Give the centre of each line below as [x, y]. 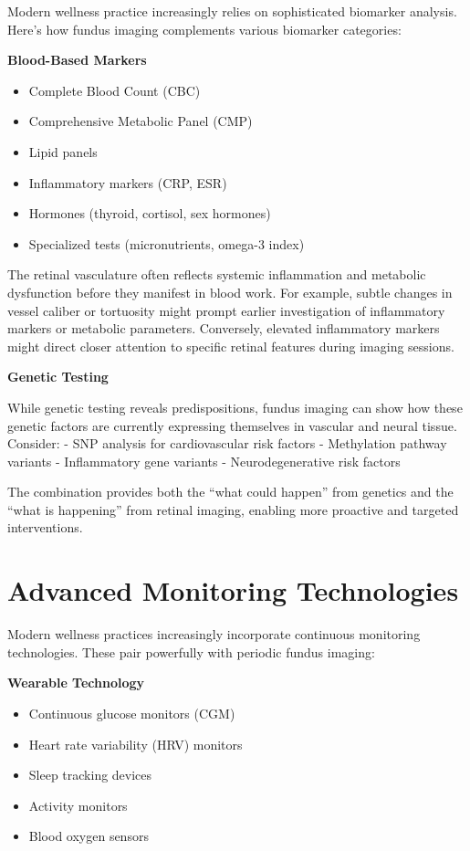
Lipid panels [63, 151]
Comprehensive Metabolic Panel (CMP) [141, 121]
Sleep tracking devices [90, 775]
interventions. [45, 527]
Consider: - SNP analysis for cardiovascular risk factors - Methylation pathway [227, 443]
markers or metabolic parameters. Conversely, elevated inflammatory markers [224, 328]
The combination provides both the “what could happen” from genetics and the [230, 492]
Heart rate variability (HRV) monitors [136, 744]
